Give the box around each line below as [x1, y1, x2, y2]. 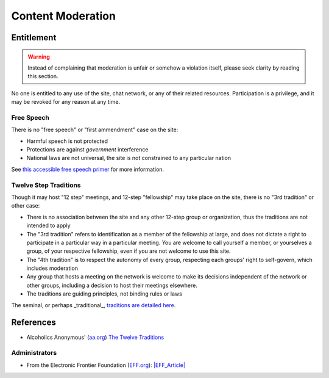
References [11, 318, 56, 328]
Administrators [11, 349, 57, 357]
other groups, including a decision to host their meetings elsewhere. [26, 282, 197, 289]
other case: [11, 202, 40, 209]
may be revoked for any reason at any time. [11, 98, 121, 106]
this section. [27, 73, 58, 80]
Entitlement [11, 32, 57, 43]
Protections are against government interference [26, 146, 149, 153]
